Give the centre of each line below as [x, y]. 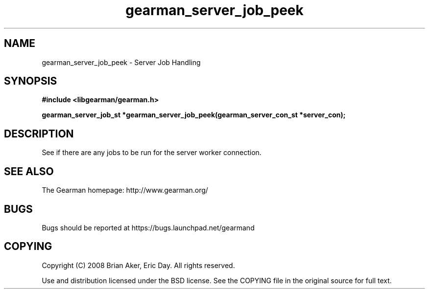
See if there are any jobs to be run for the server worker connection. [152, 153]
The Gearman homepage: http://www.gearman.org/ [125, 190]
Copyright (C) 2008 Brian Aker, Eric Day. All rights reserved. [138, 265]
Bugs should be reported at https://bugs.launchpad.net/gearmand [148, 227]
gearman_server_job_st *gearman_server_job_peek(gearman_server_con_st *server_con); [194, 115]
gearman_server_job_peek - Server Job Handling [121, 62]
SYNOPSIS [31, 81]
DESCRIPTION [39, 134]
